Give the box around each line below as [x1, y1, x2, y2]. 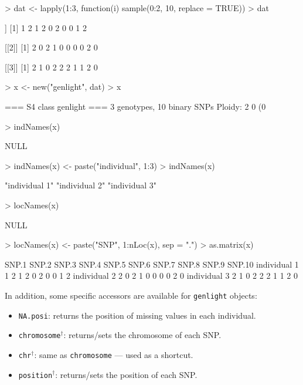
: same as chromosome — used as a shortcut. [34, 348, 193, 360]
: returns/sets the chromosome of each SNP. [63, 329, 222, 341]
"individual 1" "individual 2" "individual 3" [5, 179, 157, 191]
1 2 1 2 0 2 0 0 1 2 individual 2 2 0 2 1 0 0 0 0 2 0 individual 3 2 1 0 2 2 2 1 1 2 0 [5, 269, 298, 282]
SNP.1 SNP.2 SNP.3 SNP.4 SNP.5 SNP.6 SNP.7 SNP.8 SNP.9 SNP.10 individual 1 [5, 258, 299, 270]
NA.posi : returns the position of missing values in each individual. [18, 309, 256, 321]
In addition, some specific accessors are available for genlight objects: [5, 289, 257, 301]
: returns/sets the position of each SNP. [55, 368, 198, 380]
